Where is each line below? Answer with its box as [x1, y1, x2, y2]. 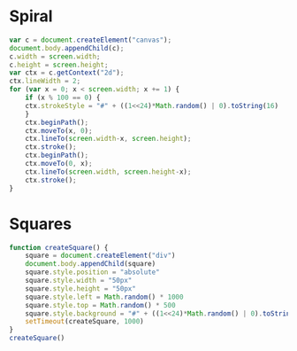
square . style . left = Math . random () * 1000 [25, 292, 184, 301]
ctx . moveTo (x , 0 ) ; [25, 126, 93, 135]
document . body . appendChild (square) [25, 260, 156, 269]
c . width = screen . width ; [9, 51, 101, 61]
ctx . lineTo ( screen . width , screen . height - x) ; [25, 167, 192, 176]
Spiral [9, 6, 53, 27]
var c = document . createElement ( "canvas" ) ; [9, 35, 172, 44]
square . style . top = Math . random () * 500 [25, 300, 176, 309]
